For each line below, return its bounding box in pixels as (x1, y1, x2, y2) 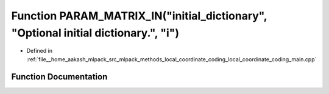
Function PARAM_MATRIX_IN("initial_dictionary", (11, 9, 267, 22)
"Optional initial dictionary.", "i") (11, 26, 180, 39)
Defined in (26, 47, 53, 55)
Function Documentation (11, 72, 108, 82)
